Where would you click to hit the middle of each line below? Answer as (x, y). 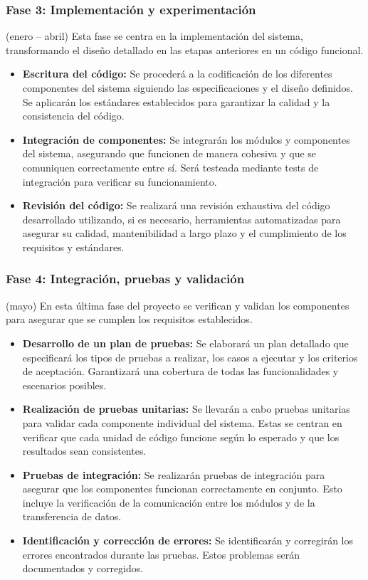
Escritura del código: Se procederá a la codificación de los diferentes (177, 74)
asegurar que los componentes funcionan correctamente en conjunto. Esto (182, 489)
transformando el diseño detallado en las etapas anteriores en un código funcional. (185, 49)
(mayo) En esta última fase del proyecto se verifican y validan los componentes (178, 305)
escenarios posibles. (64, 385)
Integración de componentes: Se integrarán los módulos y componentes (186, 139)
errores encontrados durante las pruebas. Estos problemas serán (161, 554)
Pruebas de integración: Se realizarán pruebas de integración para (174, 474)
